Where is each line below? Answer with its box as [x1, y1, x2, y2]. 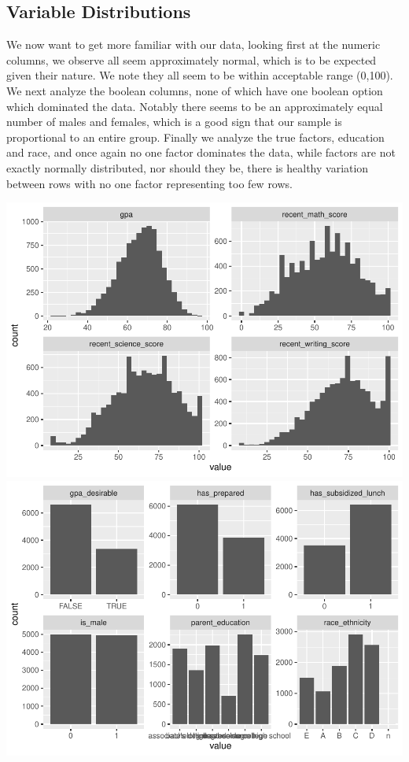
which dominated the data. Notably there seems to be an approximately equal [6, 98, 383, 114]
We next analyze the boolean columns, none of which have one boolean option [6, 82, 383, 98]
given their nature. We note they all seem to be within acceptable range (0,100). [6, 67, 393, 83]
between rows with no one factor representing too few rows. [6, 175, 293, 191]
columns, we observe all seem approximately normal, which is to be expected [6, 51, 377, 68]
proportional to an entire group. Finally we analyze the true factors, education [6, 128, 385, 145]
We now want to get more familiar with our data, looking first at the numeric [6, 36, 381, 53]
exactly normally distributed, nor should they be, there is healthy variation [6, 159, 369, 176]
